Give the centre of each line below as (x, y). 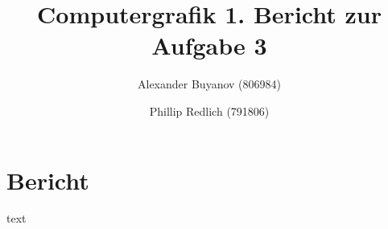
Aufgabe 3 (209, 45)
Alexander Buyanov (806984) (209, 84)
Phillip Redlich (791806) (209, 110)
